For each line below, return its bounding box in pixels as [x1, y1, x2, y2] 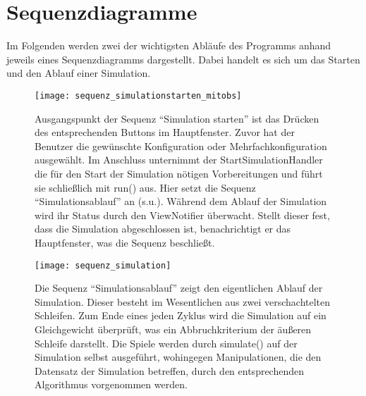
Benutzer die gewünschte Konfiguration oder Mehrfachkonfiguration [35, 138, 327, 153]
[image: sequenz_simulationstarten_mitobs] [35, 90, 242, 101]
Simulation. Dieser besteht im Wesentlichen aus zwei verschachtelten [35, 294, 331, 309]
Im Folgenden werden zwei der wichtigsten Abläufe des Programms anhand [6, 38, 331, 53]
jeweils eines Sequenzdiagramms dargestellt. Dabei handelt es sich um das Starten [6, 51, 360, 66]
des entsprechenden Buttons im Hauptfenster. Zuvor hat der [35, 125, 295, 140]
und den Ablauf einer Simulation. [6, 66, 151, 80]
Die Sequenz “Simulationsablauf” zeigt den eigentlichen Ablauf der [35, 280, 323, 295]
